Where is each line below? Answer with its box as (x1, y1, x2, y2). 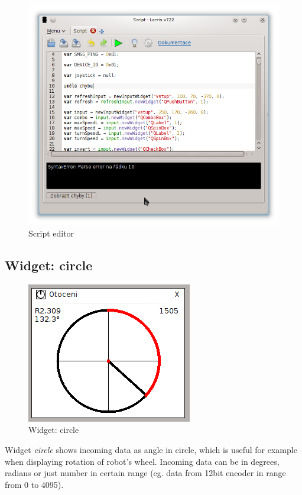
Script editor (28, 227, 74, 240)
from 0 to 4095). (5, 478, 64, 490)
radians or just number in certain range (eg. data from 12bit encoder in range (5, 467, 286, 479)
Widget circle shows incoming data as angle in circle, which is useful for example (5, 444, 297, 455)
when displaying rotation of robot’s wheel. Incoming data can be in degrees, (5, 455, 280, 467)
